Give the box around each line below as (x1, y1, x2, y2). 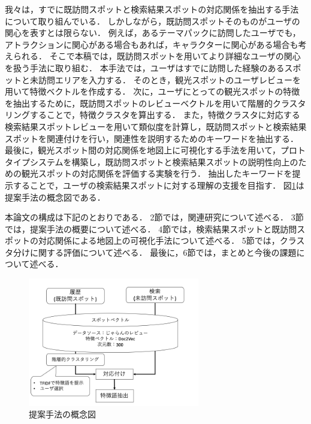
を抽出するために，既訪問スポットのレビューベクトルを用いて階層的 (5, 96, 273, 109)
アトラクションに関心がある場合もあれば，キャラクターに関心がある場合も (5, 38, 298, 50)
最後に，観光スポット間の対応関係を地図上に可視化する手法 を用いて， (5, 144, 280, 156)
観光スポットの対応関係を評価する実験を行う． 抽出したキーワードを (21, 167, 292, 180)
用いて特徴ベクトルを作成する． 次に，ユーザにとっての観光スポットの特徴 (5, 85, 300, 98)
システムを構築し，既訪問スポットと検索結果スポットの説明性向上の (29, 155, 298, 168)
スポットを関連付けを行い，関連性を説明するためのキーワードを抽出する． (5, 132, 298, 144)
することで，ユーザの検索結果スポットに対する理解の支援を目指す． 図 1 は (13, 178, 304, 191)
